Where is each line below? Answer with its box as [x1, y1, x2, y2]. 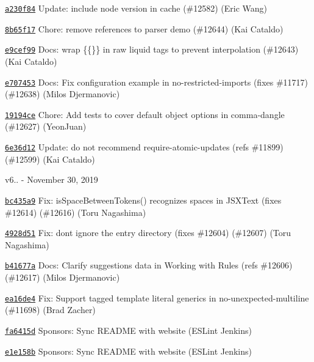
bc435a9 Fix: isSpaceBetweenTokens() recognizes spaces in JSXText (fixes [5, 193, 282, 206]
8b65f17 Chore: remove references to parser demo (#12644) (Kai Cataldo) [5, 22, 284, 35]
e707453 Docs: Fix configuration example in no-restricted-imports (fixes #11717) [5, 75, 309, 88]
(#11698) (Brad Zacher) [5, 303, 96, 316]
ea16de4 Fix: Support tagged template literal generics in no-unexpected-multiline [5, 291, 309, 304]
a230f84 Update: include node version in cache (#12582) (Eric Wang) [5, 2, 268, 14]
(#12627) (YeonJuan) [5, 120, 87, 133]
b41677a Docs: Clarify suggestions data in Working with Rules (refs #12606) [5, 259, 293, 271]
